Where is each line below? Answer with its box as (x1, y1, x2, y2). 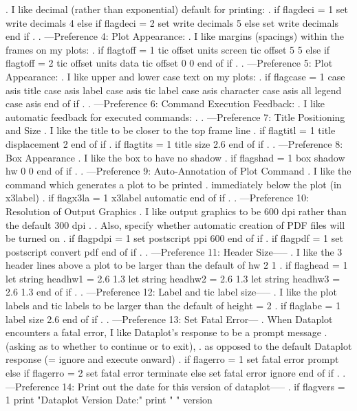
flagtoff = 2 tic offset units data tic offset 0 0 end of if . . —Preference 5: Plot (6, 56, 333, 70)
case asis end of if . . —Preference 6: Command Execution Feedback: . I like (6, 96, 325, 111)
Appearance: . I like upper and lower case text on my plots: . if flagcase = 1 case (6, 69, 345, 83)
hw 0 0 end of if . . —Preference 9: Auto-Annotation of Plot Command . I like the (6, 164, 351, 178)
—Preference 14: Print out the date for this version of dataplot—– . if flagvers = (6, 379, 345, 393)
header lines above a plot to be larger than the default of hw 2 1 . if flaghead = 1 (6, 258, 348, 272)
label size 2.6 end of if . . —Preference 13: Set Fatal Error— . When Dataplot (6, 311, 333, 326)
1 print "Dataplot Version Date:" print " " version (6, 392, 213, 407)
